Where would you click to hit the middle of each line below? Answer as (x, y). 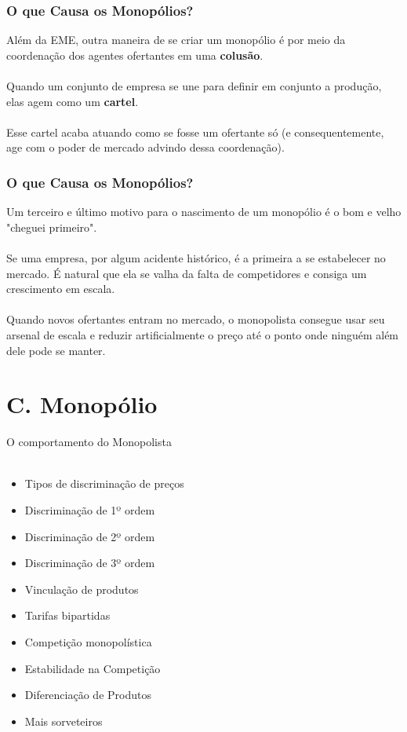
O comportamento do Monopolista (89, 442)
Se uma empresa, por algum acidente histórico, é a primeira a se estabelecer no (196, 257)
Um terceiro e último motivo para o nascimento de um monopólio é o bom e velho (204, 212)
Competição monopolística (88, 642)
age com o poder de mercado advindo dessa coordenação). (145, 147)
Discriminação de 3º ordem (90, 563)
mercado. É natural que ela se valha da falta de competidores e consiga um (187, 273)
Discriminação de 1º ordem (90, 510)
